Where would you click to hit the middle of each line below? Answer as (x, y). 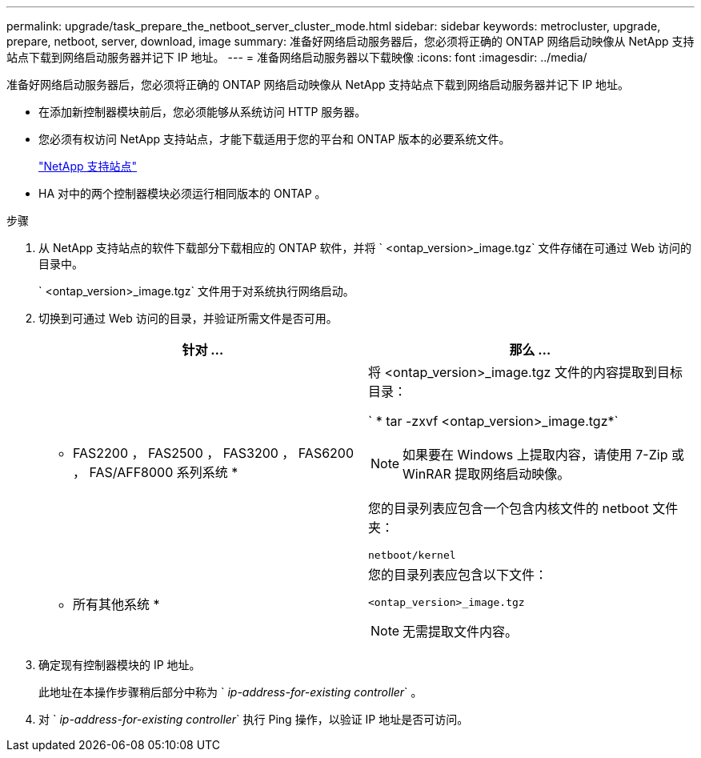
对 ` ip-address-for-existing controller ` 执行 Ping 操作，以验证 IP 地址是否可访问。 (254, 719)
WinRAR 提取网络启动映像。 (487, 474)
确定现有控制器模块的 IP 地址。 (120, 665)
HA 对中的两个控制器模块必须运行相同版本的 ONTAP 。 (182, 193)
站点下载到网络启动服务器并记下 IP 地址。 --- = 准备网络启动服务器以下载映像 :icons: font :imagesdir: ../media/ (297, 57)
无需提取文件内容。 (461, 632)
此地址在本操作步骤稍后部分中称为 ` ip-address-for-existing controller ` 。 (230, 692)
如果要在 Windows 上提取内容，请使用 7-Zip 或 (543, 455)
